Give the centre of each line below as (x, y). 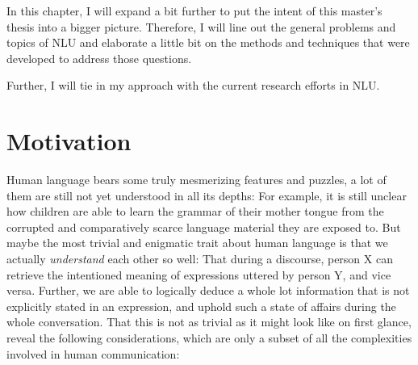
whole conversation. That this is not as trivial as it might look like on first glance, (209, 322)
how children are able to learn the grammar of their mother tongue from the (195, 211)
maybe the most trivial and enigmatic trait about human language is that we (197, 243)
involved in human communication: (93, 353)
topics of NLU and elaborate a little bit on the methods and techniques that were (208, 42)
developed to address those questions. (99, 58)
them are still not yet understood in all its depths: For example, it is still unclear (207, 195)
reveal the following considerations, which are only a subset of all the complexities (209, 338)
